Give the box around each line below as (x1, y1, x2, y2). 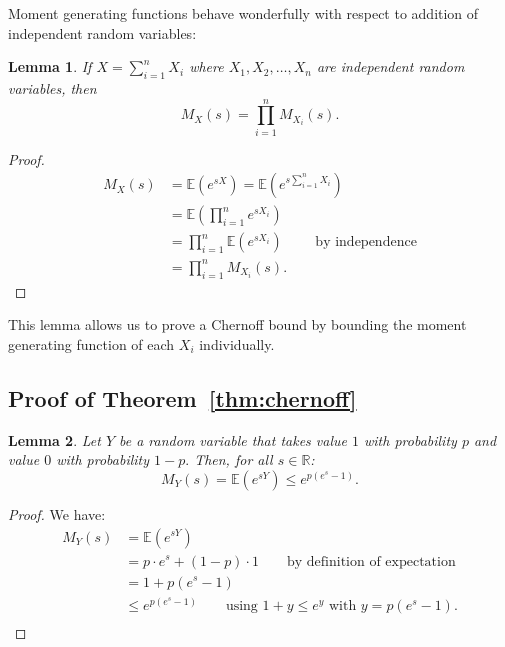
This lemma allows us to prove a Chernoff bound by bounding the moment (8, 314, 467, 335)
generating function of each (8, 333, 175, 354)
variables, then (8, 77, 97, 98)
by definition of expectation (286, 554, 456, 569)
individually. (199, 333, 275, 354)
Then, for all (194, 449, 273, 470)
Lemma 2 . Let (8, 429, 101, 450)
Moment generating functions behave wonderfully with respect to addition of (8, 3, 479, 23)
